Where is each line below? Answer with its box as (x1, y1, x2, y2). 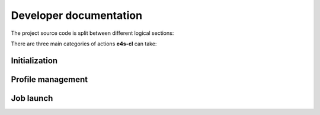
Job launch (11, 93, 53, 103)
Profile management (11, 74, 88, 84)
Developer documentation (11, 9, 142, 22)
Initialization (11, 55, 58, 65)
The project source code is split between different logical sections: (11, 29, 174, 37)
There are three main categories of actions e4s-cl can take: (11, 40, 157, 47)
